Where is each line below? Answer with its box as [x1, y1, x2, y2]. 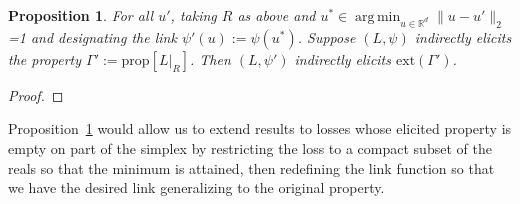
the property [8, 48, 81, 69]
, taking [170, 5, 217, 25]
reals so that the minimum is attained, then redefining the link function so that [8, 157, 495, 178]
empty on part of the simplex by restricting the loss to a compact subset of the [8, 137, 492, 158]
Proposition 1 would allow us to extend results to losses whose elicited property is [8, 118, 512, 139]
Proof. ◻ [8, 84, 64, 105]
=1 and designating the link [8, 26, 177, 47]
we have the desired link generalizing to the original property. [8, 177, 385, 198]
